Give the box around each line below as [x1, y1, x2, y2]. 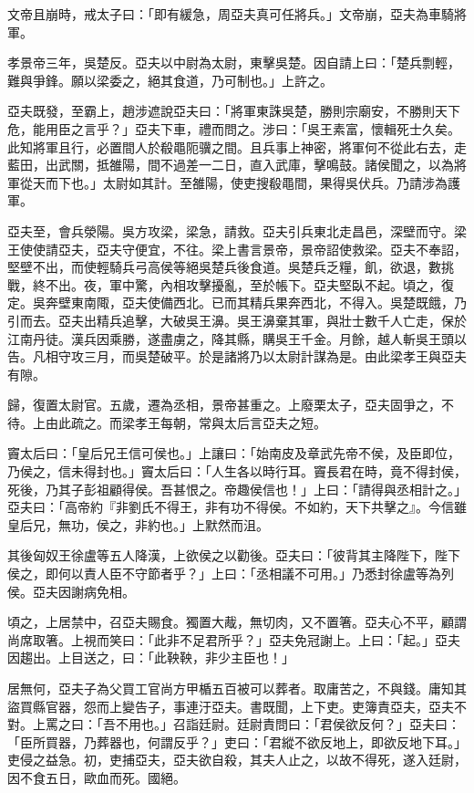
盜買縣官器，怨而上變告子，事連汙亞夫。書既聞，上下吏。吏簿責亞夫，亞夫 [7, 696, 454, 715]
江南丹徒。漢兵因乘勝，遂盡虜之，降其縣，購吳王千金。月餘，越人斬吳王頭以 [7, 329, 467, 348]
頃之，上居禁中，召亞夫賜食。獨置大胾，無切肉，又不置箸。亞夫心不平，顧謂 [7, 612, 467, 631]
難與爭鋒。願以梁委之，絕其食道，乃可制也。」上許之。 [7, 70, 333, 89]
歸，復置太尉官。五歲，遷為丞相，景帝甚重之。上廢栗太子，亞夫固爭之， [7, 395, 441, 414]
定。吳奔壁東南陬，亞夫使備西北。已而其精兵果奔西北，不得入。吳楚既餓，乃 [7, 293, 467, 312]
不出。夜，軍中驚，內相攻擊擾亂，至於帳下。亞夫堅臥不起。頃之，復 [45, 275, 454, 294]
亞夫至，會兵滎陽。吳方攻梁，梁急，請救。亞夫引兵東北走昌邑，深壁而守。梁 [7, 221, 467, 240]
